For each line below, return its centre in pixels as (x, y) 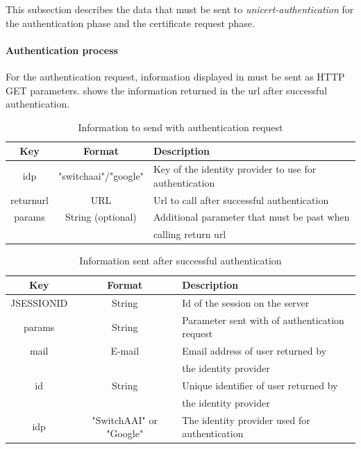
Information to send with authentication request (180, 127)
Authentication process (62, 50)
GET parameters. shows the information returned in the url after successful (167, 90)
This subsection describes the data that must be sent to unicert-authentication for (180, 9)
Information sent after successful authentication (180, 261)
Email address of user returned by (254, 351)
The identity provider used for (246, 420)
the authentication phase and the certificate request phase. (130, 23)
